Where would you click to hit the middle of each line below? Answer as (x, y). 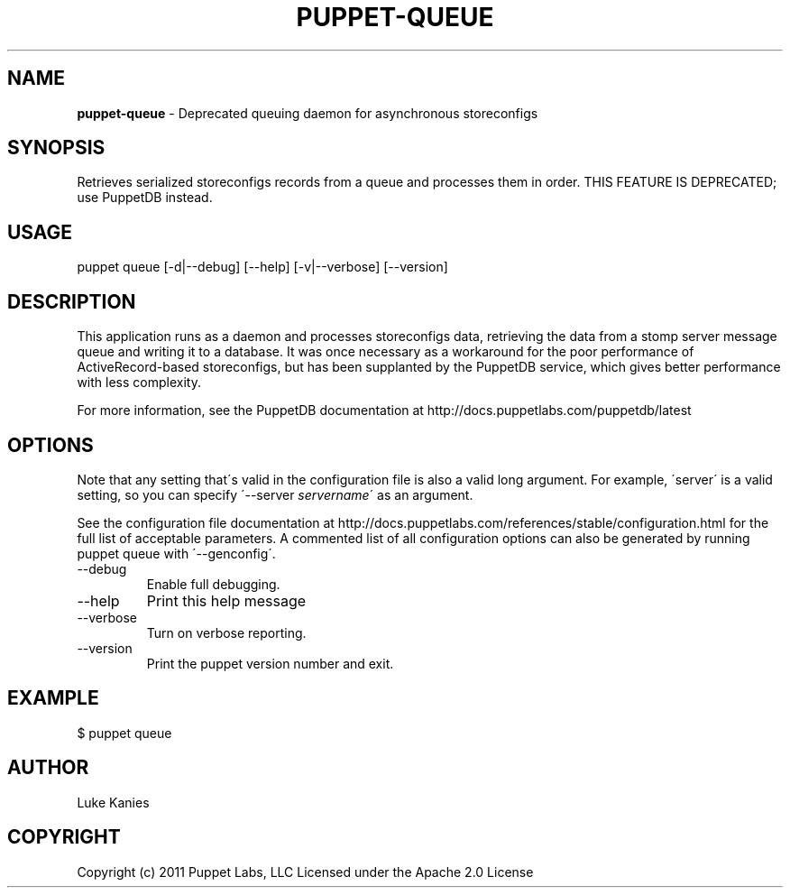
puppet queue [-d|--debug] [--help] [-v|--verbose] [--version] (262, 267)
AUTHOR (48, 768)
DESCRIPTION (72, 301)
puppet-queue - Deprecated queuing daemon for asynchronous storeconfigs (308, 113)
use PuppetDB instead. (145, 198)
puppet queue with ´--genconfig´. (176, 553)
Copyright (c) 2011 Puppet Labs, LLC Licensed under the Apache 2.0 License (305, 872)
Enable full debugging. (213, 584)
